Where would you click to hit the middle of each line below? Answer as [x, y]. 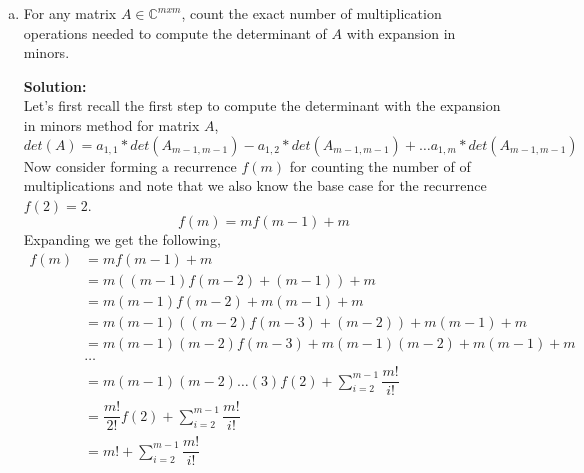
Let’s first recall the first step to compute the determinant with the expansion [262, 105]
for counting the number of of [380, 165]
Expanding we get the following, [122, 239]
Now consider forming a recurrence [130, 165]
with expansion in [401, 32]
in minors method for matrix [111, 124]
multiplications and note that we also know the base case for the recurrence [255, 185]
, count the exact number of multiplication [311, 13]
